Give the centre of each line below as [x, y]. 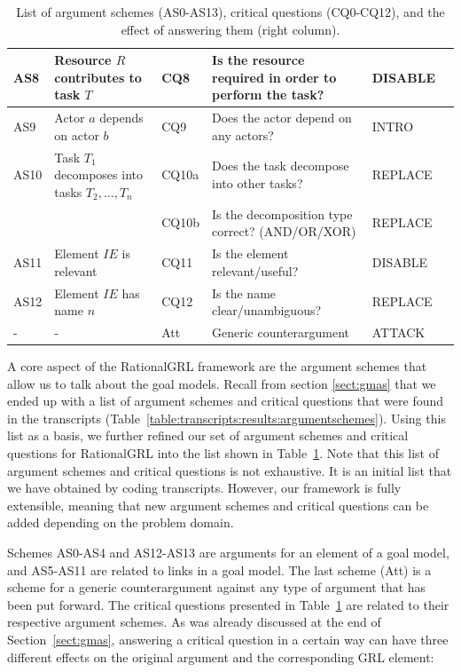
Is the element [250, 253]
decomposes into [98, 174]
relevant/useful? [255, 270]
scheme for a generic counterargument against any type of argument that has [217, 587]
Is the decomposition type [282, 213]
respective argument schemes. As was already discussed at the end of [194, 622]
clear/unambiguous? [267, 310]
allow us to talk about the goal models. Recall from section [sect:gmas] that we [222, 383]
